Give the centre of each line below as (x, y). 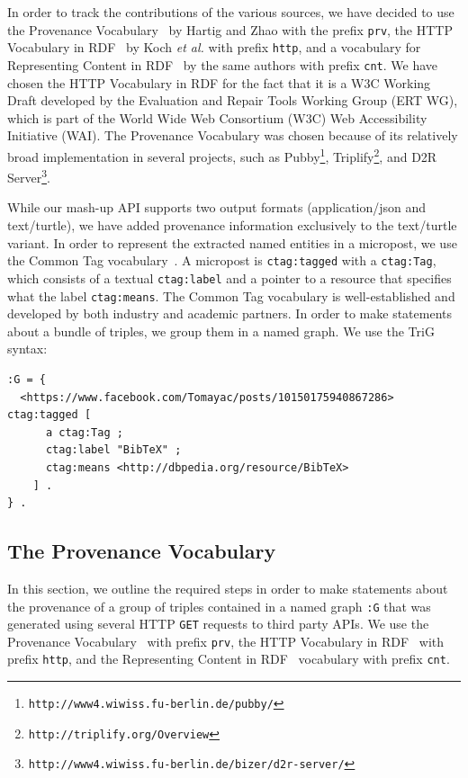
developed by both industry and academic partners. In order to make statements (230, 313)
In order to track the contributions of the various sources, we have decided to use (231, 12)
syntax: (27, 349)
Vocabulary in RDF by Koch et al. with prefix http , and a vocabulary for (214, 47)
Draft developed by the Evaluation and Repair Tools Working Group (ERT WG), (233, 100)
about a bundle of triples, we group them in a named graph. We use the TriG (221, 331)
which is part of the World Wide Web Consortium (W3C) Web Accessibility (217, 117)
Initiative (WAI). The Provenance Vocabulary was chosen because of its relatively (233, 135)
